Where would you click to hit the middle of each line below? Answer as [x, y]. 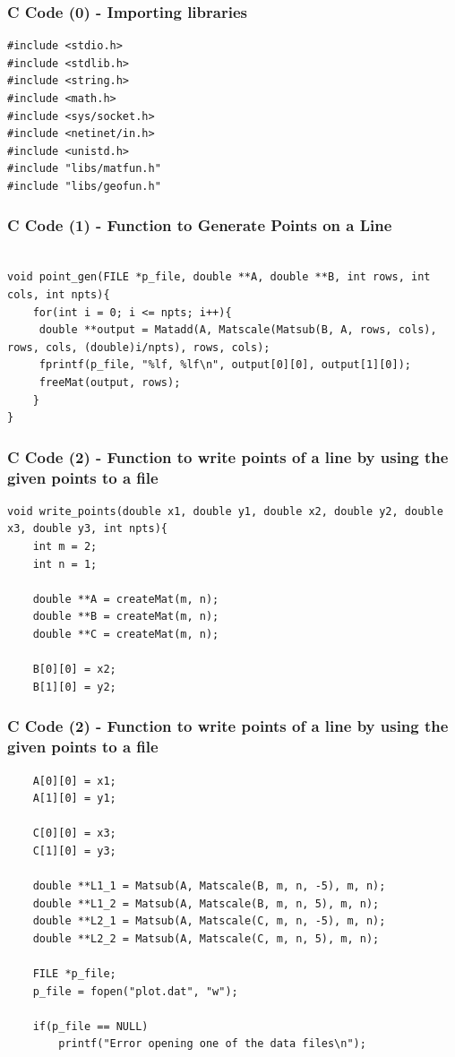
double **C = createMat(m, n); [126, 635]
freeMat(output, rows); [110, 382]
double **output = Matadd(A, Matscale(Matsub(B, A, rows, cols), [238, 330]
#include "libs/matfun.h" [84, 169]
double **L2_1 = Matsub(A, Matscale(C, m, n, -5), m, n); [209, 921]
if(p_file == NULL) [90, 1026]
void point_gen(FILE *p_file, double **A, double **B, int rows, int [219, 277]
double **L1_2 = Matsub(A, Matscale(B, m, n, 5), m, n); [206, 903]
